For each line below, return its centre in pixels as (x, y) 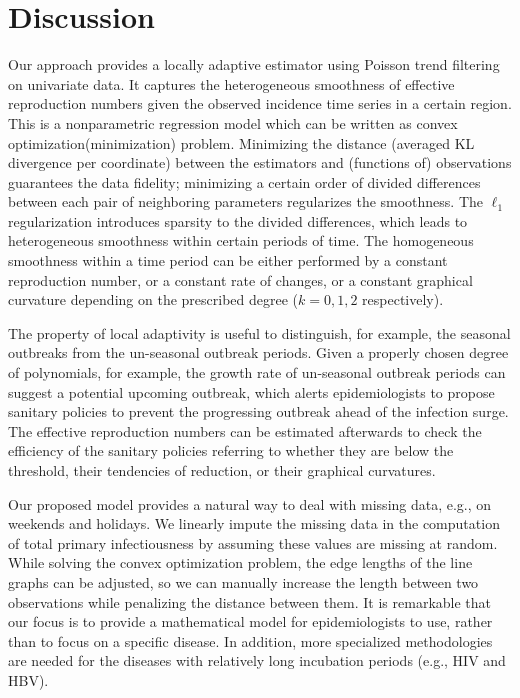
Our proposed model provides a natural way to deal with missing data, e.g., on (250, 503)
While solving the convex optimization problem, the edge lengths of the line (240, 562)
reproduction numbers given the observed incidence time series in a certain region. (260, 103)
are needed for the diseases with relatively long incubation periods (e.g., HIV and (257, 660)
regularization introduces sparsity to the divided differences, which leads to (238, 220)
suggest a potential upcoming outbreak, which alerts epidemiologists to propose (251, 391)
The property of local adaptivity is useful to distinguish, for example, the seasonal (259, 332)
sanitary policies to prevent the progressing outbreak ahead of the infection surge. (258, 411)
